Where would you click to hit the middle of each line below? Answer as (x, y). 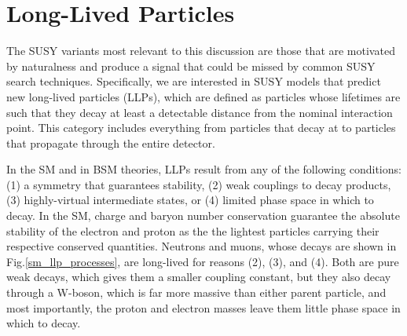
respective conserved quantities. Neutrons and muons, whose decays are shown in (202, 246)
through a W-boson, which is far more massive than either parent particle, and (196, 292)
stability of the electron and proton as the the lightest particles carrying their (193, 230)
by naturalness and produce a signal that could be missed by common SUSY (191, 66)
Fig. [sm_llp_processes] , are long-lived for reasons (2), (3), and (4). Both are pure (203, 261)
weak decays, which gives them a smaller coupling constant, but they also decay (199, 277)
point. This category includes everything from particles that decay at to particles (201, 128)
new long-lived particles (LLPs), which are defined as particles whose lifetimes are (203, 96)
